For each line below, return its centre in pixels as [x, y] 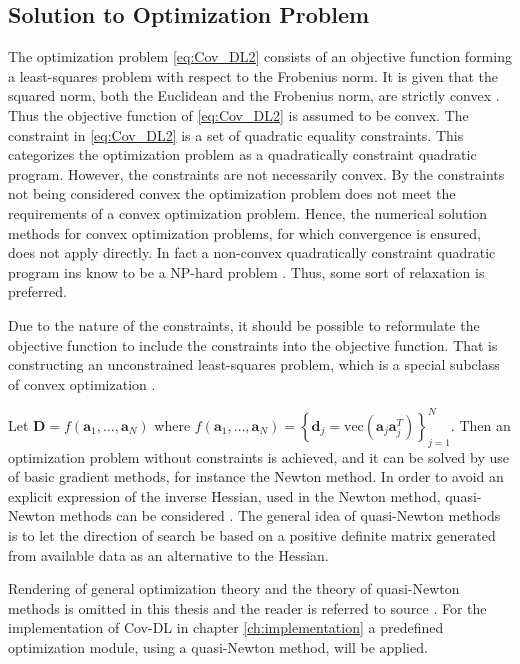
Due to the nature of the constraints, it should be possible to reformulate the [244, 324]
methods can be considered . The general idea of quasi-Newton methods [280, 515]
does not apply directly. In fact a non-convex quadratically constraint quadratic [252, 252]
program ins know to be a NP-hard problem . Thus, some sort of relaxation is [246, 271]
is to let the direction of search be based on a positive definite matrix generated [252, 534]
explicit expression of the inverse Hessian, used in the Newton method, [224, 495]
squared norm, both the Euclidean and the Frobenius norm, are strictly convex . [254, 95]
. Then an [480, 424]
